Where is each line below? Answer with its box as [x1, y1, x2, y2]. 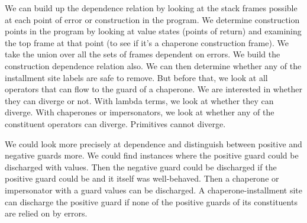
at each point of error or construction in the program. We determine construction [5, 13, 300, 25]
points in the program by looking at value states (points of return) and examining [5, 25, 302, 37]
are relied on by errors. [5, 207, 88, 219]
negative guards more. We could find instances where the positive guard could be [5, 149, 299, 161]
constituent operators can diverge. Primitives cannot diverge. [5, 117, 226, 130]
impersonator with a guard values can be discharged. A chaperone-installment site [5, 183, 303, 196]
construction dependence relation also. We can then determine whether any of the [5, 59, 302, 72]
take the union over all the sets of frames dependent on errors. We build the [5, 48, 280, 60]
